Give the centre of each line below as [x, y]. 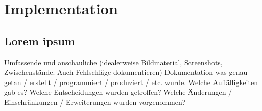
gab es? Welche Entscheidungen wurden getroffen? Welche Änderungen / [118, 92]
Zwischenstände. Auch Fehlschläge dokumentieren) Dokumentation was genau [126, 72]
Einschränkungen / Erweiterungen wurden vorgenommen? [95, 102]
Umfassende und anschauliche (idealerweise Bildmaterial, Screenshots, [113, 62]
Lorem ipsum [40, 40]
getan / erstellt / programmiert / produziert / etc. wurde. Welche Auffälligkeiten [131, 82]
